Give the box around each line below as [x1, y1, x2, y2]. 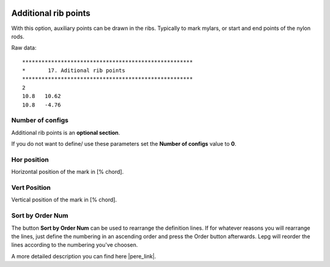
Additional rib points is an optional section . [11, 129, 120, 136]
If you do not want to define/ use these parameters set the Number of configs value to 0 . [11, 140, 237, 148]
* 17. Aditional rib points [22, 67, 125, 74]
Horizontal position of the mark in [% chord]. [11, 168, 124, 176]
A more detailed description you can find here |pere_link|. [11, 252, 156, 260]
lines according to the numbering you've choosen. [11, 241, 138, 249]
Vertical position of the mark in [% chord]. [11, 196, 117, 203]
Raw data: [11, 44, 37, 51]
